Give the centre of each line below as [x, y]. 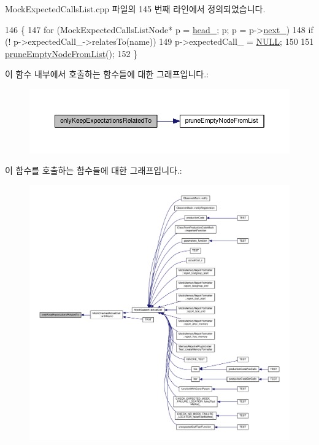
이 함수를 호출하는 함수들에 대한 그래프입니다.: [94, 170]
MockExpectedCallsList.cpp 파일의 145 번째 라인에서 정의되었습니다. [135, 9]
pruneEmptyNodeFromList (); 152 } [71, 53]
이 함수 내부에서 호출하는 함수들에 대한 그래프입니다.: [107, 74]
